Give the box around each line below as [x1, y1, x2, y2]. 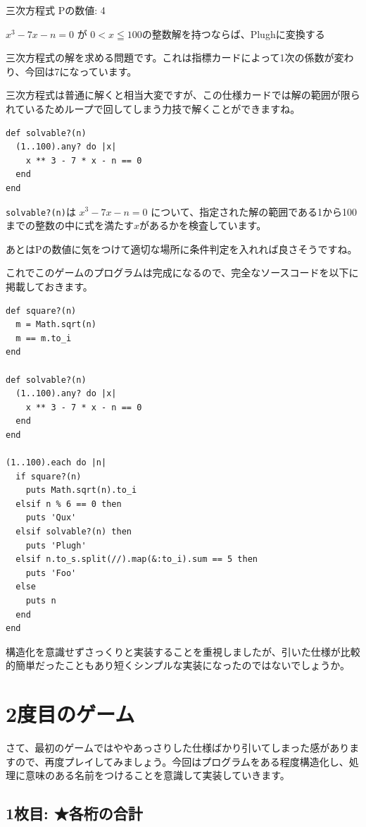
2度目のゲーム [6, 699, 135, 728]
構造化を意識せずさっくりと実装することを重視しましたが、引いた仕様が [6, 644, 341, 658]
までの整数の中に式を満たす [6, 218, 134, 233]
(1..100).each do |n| [6, 458, 107, 468]
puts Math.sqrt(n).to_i [25, 485, 137, 496]
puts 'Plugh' [25, 540, 87, 551]
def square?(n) [6, 305, 77, 316]
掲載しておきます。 [6, 278, 93, 293]
